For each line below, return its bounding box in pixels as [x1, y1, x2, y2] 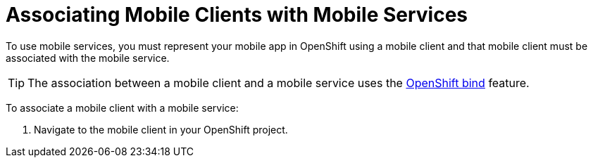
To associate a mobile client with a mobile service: [6, 101, 239, 114]
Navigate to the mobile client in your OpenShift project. [34, 123, 288, 136]
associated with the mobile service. [6, 51, 170, 64]
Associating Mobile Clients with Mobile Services [6, 3, 468, 27]
